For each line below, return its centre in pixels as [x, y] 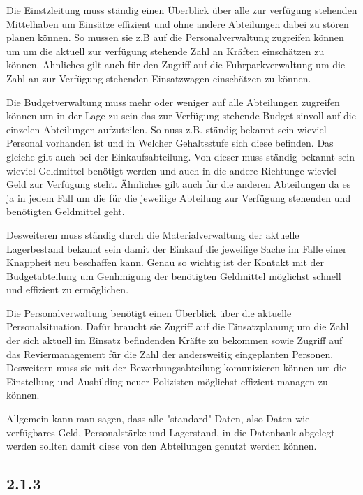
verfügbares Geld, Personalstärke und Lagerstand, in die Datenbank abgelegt [171, 432]
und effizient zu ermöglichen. [68, 289]
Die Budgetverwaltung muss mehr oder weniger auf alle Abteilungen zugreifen [173, 102]
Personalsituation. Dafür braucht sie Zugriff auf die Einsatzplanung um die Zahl [178, 326]
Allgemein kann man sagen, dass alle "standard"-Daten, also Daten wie [158, 419]
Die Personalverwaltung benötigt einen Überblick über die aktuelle [149, 312]
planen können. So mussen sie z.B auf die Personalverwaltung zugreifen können [175, 37]
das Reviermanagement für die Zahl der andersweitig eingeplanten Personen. [170, 354]
